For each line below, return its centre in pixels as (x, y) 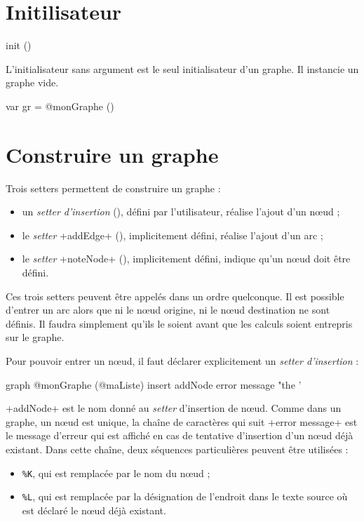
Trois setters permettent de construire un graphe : (113, 188)
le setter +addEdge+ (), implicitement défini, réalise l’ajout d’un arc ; (173, 235)
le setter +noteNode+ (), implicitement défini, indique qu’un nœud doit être (186, 259)
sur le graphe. (35, 337)
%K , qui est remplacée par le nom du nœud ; (116, 473)
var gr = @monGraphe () (60, 106)
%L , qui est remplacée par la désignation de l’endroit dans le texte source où (185, 496)
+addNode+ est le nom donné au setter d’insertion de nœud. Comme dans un (174, 408)
